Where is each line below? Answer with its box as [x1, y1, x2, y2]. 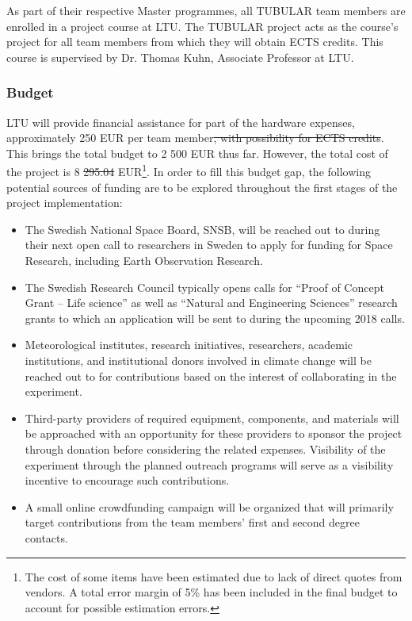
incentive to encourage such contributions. [25, 472, 230, 489]
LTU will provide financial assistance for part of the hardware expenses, [6, 113, 355, 130]
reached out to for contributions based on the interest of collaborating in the [25, 367, 397, 384]
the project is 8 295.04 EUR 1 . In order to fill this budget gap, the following [6, 161, 371, 180]
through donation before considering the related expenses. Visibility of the [25, 440, 386, 457]
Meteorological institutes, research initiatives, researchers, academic [25, 336, 353, 353]
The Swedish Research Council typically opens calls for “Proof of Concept [25, 278, 384, 295]
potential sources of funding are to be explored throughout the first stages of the [6, 178, 398, 195]
